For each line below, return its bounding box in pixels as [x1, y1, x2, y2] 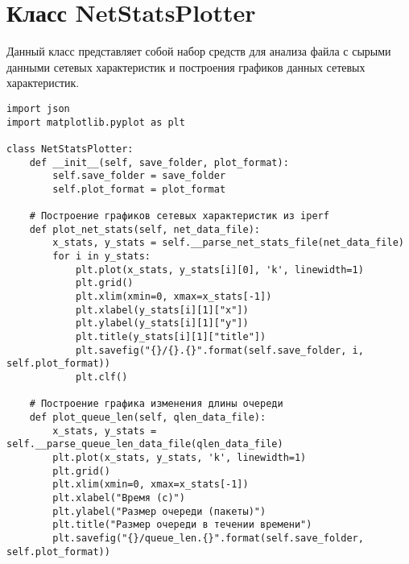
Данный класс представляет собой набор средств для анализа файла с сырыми [6, 43, 391, 60]
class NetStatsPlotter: [6, 143, 134, 155]
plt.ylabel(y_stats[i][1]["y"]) [75, 317, 249, 330]
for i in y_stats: [52, 251, 151, 263]
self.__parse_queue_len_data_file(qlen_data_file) [6, 438, 283, 450]
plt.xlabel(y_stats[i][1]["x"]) [75, 304, 249, 316]
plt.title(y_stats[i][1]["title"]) [75, 331, 266, 343]
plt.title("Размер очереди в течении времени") [52, 519, 312, 531]
